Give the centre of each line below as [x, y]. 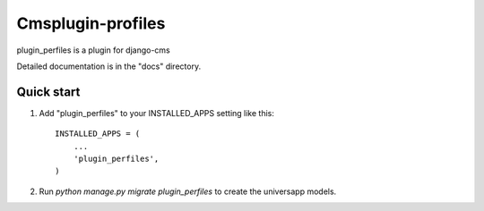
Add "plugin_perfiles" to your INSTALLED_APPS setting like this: [157, 113]
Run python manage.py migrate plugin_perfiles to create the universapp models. [188, 191]
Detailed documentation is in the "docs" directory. [109, 66]
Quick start [48, 92]
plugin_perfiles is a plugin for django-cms [93, 50]
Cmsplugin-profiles [91, 23]
